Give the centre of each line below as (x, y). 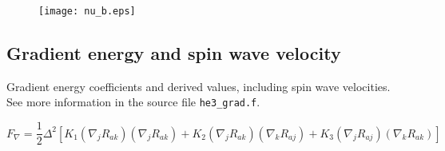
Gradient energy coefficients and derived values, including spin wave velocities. (199, 86)
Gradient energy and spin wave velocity (174, 53)
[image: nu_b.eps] (87, 11)
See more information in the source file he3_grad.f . (133, 102)
